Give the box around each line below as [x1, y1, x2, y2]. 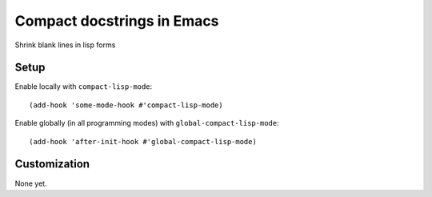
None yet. [14, 179, 47, 188]
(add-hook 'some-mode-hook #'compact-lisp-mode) [29, 100, 223, 110]
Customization [14, 157, 90, 171]
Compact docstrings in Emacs [14, 12, 219, 30]
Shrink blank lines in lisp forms [14, 40, 116, 50]
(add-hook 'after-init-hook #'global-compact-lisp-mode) [29, 137, 258, 146]
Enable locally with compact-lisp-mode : [14, 82, 153, 91]
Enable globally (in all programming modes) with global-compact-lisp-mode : [14, 119, 279, 128]
